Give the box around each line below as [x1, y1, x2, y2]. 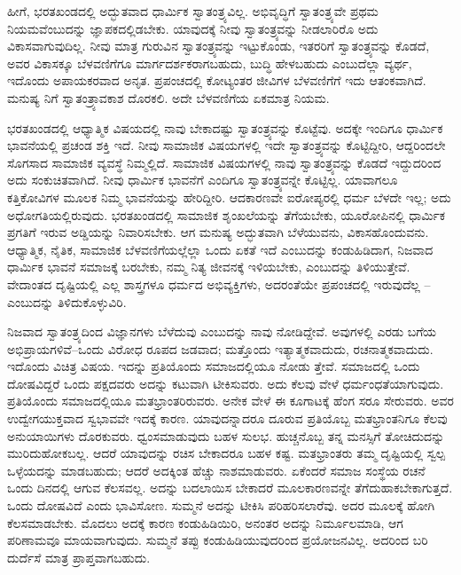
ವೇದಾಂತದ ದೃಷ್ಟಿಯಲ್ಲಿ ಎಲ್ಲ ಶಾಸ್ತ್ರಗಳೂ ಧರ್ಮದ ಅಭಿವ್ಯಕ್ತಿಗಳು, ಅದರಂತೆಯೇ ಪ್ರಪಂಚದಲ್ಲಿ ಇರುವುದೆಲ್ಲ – [7, 274, 431, 293]
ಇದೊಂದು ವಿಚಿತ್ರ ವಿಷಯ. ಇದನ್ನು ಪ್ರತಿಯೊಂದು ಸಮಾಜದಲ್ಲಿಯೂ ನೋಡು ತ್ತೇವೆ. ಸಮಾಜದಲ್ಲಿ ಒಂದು [7, 357, 420, 375]
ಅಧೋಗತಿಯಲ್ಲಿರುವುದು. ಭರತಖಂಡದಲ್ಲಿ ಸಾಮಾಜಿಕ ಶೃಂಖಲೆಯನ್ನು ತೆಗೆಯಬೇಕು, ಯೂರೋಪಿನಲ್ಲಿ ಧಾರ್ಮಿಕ [7, 205, 446, 224]
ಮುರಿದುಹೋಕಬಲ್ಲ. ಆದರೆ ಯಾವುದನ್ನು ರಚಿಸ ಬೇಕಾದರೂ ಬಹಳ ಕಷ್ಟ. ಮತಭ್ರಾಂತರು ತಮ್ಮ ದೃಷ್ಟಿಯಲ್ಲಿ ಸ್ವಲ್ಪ [7, 444, 445, 462]
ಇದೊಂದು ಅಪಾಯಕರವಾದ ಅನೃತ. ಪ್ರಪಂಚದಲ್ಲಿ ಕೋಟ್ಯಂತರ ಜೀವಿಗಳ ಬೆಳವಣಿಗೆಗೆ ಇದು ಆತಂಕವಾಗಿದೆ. [7, 71, 426, 90]
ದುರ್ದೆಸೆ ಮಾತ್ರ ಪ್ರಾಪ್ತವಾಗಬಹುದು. [7, 547, 151, 566]
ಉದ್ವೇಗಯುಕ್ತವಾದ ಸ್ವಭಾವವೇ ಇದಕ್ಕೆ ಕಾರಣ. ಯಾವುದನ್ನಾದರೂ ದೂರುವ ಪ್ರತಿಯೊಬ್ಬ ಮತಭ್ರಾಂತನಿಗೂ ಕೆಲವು [7, 409, 448, 428]
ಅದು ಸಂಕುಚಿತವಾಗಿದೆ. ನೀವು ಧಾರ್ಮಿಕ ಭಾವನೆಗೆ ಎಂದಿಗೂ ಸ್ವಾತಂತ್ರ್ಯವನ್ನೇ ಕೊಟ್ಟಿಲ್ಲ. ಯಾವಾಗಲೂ [7, 170, 398, 189]
